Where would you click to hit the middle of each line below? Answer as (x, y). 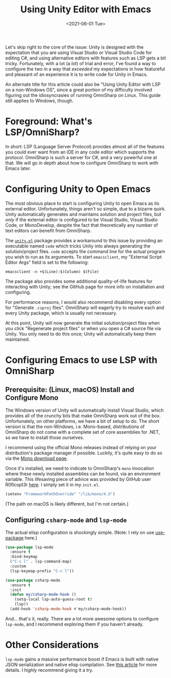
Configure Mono (32, 398)
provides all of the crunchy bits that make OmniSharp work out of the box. (83, 415)
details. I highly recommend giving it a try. (49, 670)
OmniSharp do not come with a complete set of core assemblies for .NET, (83, 432)
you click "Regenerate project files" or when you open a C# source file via (83, 328)
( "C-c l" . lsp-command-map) (41, 561)
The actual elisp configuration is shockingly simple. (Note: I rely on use (80, 532)
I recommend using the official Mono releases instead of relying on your (81, 447)
